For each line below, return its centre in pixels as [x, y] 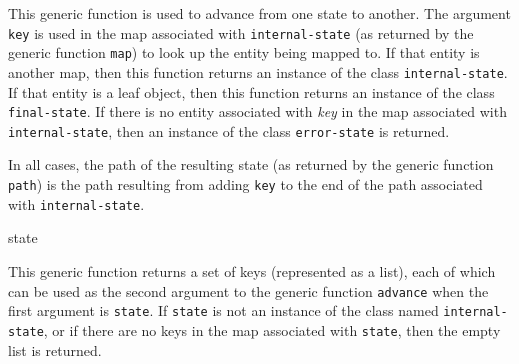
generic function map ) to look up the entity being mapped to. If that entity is [244, 52]
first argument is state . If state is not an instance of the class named [223, 310]
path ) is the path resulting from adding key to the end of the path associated [245, 184]
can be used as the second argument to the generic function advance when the [248, 290]
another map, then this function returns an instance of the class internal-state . [258, 71]
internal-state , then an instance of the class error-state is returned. [229, 130]
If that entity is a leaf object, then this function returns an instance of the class [251, 91]
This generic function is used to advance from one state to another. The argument [259, 13]
